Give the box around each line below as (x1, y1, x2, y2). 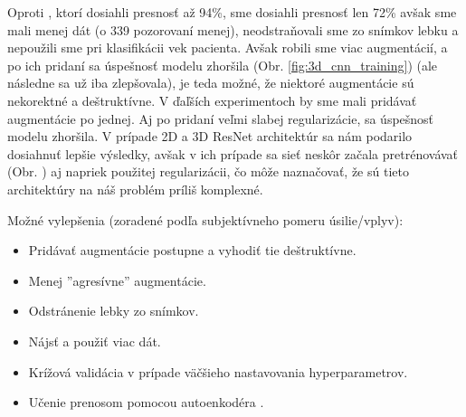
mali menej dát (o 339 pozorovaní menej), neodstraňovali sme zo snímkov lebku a (7, 20, 459, 39)
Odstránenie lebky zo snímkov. (28, 301, 199, 320)
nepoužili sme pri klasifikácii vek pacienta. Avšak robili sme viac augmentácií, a (7, 38, 448, 57)
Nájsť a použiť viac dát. (28, 331, 161, 350)
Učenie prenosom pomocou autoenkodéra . (28, 393, 264, 412)
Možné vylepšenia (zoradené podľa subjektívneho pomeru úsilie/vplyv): (7, 210, 404, 229)
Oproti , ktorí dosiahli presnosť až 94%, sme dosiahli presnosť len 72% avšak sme (7, 3, 457, 21)
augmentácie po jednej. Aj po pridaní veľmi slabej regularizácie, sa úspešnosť (7, 109, 434, 128)
